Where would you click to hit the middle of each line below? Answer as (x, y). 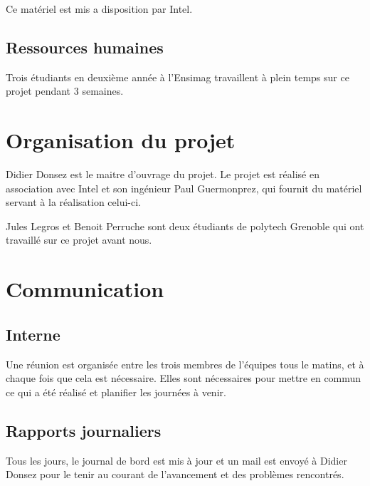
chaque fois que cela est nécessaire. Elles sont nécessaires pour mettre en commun (184, 378)
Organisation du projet (121, 140)
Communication (85, 289)
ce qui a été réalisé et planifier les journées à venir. (116, 392)
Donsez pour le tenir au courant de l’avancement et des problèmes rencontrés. (175, 474)
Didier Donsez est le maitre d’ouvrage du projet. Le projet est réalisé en (163, 174)
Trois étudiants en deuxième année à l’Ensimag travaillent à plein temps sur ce (178, 77)
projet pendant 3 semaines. (65, 91)
